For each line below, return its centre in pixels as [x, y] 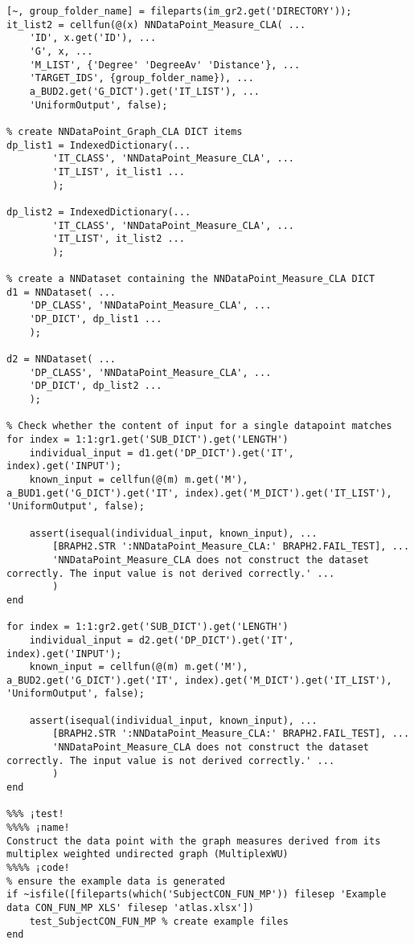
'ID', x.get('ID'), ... [93, 38]
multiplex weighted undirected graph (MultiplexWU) [148, 854]
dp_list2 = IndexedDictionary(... [99, 212]
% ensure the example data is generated [116, 881]
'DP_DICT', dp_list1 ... [96, 319]
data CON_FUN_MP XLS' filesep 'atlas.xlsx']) [130, 907]
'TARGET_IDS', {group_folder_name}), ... [141, 78]
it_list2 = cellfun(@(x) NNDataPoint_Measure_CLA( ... [156, 25]
